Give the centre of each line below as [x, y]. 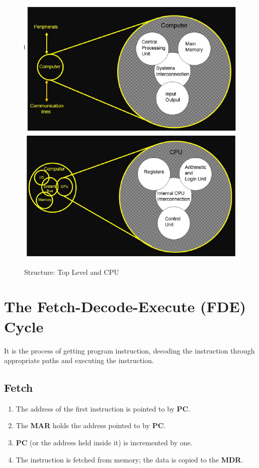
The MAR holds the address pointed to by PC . [91, 425]
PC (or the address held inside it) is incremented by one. [104, 443]
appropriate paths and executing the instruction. [79, 360]
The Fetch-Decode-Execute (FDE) [125, 306]
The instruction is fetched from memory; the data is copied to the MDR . [129, 459]
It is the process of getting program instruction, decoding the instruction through [129, 350]
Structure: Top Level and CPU [72, 272]
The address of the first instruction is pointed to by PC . [103, 408]
